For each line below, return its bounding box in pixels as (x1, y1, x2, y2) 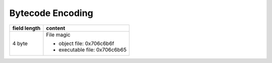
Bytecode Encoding (9, 7, 93, 18)
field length (12, 24, 41, 31)
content (46, 24, 65, 31)
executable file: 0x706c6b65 (58, 46, 127, 53)
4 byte (12, 40, 28, 47)
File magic (46, 31, 71, 38)
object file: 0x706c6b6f (58, 40, 114, 47)
